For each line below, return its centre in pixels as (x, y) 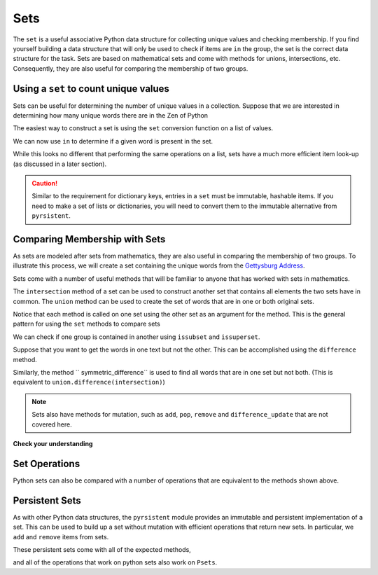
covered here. (52, 424)
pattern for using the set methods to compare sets (86, 324)
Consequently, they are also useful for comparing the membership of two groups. (131, 68)
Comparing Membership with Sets (89, 239)
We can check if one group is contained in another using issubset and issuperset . (136, 337)
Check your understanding (53, 443)
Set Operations (47, 463)
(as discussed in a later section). (60, 164)
